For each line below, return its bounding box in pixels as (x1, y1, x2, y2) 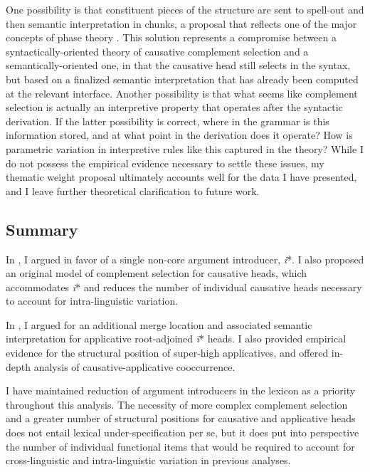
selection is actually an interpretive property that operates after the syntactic (6, 100, 343, 115)
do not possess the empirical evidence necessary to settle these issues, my (6, 155, 324, 170)
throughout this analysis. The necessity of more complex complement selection (6, 397, 348, 411)
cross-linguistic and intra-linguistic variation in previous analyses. (6, 453, 291, 468)
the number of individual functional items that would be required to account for (6, 439, 355, 453)
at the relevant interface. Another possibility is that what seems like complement (6, 85, 358, 100)
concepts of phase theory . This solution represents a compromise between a (6, 30, 337, 45)
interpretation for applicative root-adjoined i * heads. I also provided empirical (6, 331, 347, 346)
